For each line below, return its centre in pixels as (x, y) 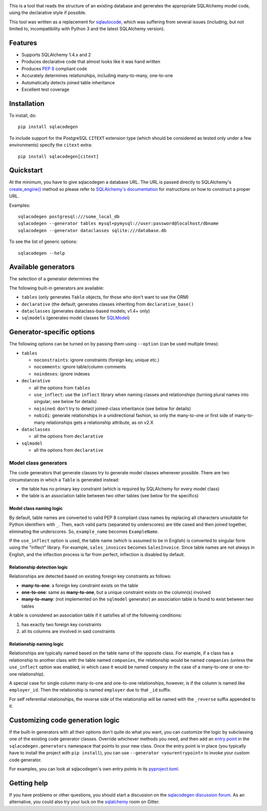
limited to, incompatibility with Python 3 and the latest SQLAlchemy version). (87, 29)
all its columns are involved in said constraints (68, 631)
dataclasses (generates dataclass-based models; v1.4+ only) (86, 311)
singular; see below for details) (65, 402)
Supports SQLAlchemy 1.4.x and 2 (56, 55)
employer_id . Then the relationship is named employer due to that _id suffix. (90, 690)
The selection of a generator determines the (54, 279)
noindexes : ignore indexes (62, 374)
